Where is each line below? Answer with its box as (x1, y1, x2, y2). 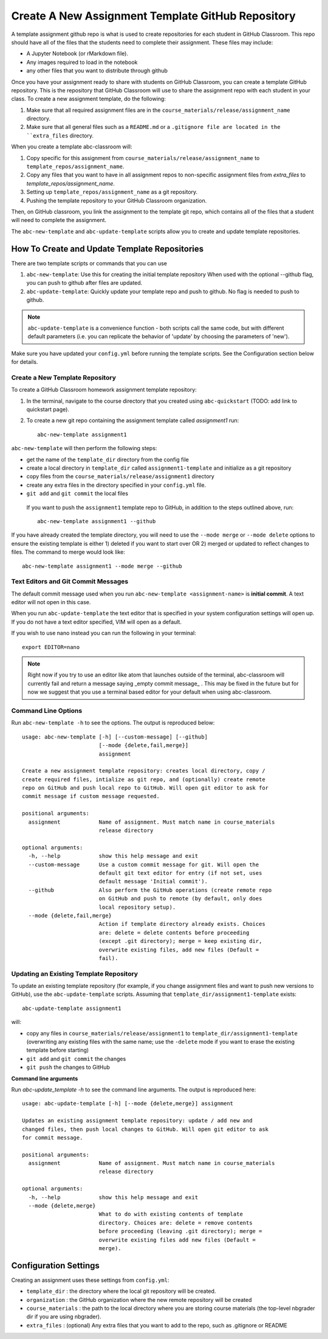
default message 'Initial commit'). (98, 878, 208, 885)
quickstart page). (26, 406, 70, 413)
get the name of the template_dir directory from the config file (26, 456, 190, 463)
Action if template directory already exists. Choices (98, 920, 265, 928)
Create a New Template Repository (11, 373, 117, 381)
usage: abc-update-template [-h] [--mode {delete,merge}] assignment (22, 1100, 234, 1107)
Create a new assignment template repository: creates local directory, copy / (22, 767, 265, 774)
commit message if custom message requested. (22, 793, 160, 800)
